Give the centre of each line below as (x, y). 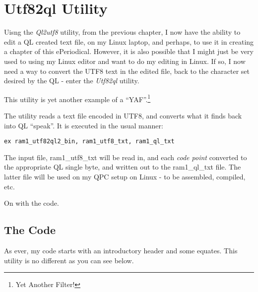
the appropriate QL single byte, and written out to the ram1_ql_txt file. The (123, 167)
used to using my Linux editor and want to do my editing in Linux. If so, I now (125, 61)
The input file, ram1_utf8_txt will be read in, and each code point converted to (126, 157)
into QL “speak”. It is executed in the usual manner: (84, 125)
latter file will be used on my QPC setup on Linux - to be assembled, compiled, (125, 176)
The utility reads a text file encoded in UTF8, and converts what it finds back (123, 115)
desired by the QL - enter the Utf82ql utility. (72, 81)
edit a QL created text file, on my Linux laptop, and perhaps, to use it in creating (129, 41)
